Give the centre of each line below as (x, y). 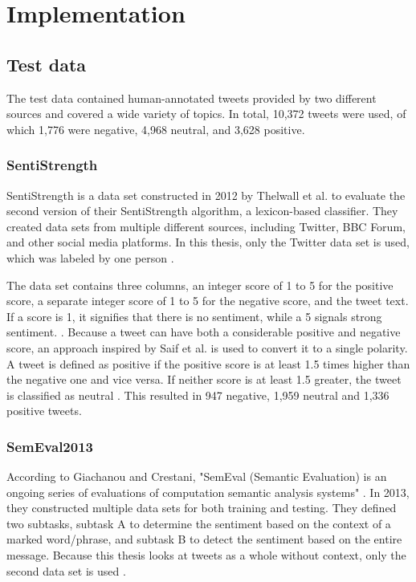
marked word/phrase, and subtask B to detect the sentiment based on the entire (204, 539)
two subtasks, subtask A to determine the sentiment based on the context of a (199, 523)
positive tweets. (44, 411)
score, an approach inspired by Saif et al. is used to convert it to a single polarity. (207, 347)
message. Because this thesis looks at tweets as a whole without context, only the (206, 555)
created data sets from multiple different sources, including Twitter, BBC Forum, (206, 226)
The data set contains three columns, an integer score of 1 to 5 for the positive (200, 285)
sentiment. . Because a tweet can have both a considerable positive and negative (204, 332)
